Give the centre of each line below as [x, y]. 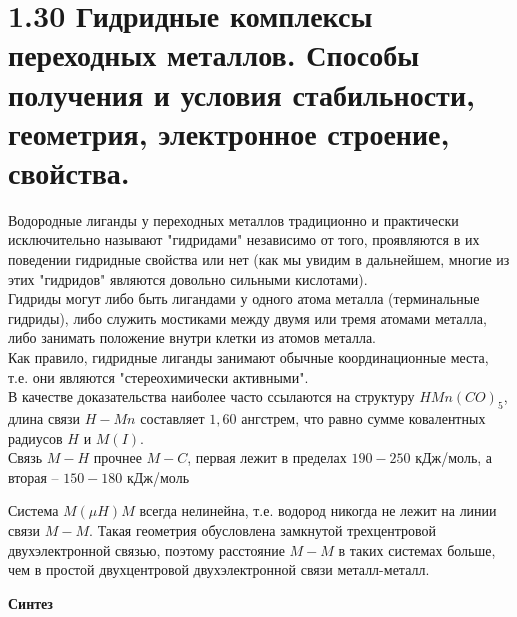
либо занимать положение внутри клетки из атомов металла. [192, 337]
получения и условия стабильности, [241, 93]
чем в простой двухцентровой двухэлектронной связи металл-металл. [219, 569]
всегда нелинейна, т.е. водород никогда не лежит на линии [318, 510]
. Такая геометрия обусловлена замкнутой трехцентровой [262, 529]
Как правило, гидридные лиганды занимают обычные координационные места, [248, 357]
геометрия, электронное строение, [229, 132]
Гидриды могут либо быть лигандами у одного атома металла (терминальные [244, 298]
